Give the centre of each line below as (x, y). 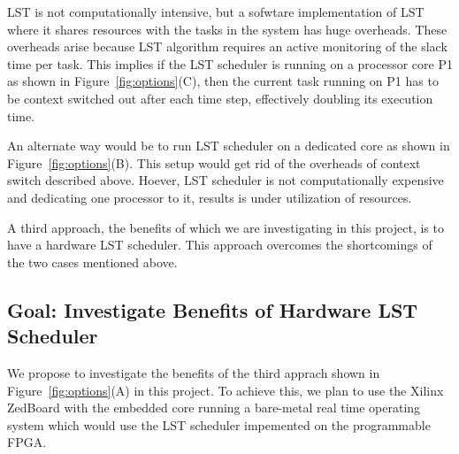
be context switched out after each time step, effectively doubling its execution (220, 98)
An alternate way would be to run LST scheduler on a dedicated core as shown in (229, 146)
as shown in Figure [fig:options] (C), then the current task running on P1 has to (223, 81)
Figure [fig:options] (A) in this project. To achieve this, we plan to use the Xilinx (226, 390)
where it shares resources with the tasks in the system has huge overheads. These (227, 29)
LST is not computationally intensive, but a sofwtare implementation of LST (216, 12)
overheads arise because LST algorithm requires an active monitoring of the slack (227, 46)
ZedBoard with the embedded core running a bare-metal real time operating (214, 408)
